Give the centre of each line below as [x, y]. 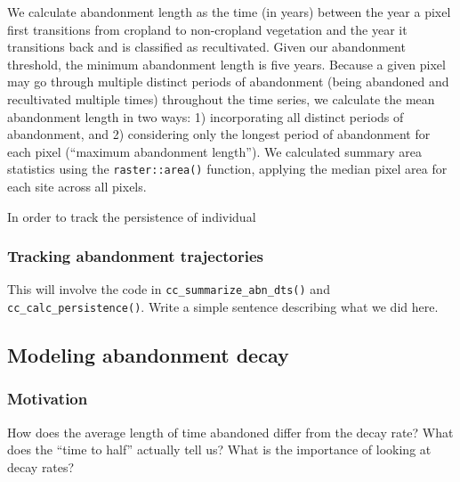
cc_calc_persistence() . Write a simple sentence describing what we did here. [223, 307]
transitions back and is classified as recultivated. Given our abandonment [206, 47]
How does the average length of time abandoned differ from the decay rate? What [230, 432]
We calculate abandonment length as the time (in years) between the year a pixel [229, 12]
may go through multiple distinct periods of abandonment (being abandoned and [228, 82]
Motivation [48, 399]
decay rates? [41, 466]
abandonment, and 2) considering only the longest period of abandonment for [219, 134]
